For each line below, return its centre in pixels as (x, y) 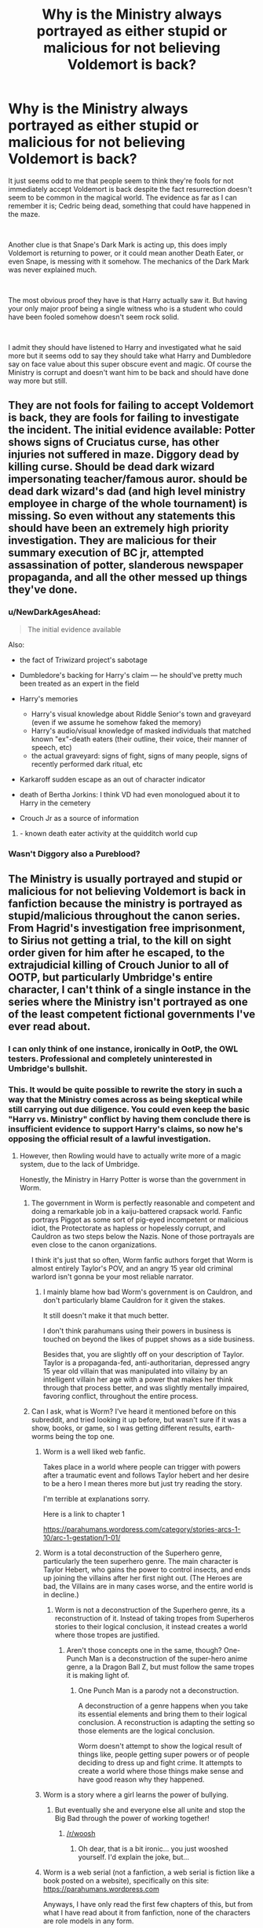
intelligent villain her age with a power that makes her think (138, 1380)
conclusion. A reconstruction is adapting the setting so (166, 1723)
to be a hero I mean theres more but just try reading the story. (142, 1484)
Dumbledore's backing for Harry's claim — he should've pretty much (131, 675)
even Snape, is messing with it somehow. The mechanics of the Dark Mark (129, 261)
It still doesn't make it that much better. (106, 1315)
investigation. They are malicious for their (113, 541)
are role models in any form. (88, 1921)
